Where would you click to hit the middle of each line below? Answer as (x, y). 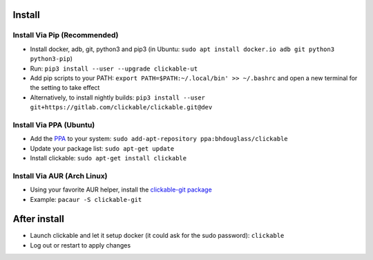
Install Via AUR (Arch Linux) (60, 176)
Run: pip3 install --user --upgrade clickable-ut (114, 68)
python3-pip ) (51, 59)
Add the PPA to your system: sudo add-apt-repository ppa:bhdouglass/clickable (159, 139)
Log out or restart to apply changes (80, 245)
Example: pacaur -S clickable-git (86, 199)
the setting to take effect (65, 88)
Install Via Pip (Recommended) (66, 35)
